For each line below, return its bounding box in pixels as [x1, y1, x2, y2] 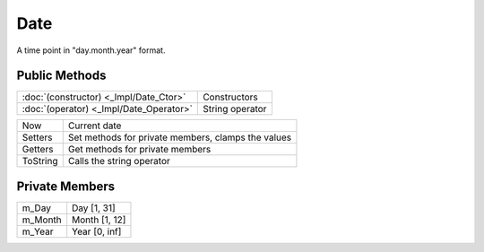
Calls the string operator [67, 155, 170, 168]
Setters [22, 131, 53, 143]
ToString [22, 155, 58, 168]
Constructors [203, 91, 259, 103]
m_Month [22, 213, 62, 226]
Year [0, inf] [72, 225, 122, 238]
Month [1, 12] [72, 213, 126, 226]
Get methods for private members [67, 143, 212, 156]
